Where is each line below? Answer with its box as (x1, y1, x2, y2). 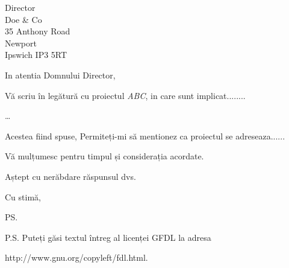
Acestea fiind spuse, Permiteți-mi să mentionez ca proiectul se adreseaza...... (5, 129, 285, 142)
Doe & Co (5, 13, 42, 25)
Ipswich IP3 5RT (5, 48, 67, 61)
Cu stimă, (5, 190, 41, 203)
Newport (5, 36, 37, 49)
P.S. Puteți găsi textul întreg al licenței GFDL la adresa (5, 231, 211, 243)
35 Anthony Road (5, 25, 70, 37)
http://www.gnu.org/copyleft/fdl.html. (5, 251, 148, 264)
